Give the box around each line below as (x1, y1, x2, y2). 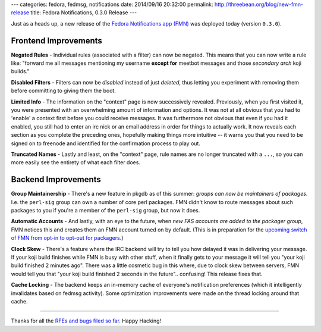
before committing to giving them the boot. (11, 87, 116, 95)
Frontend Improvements (11, 36, 102, 46)
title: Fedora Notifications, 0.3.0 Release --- (30, 9, 137, 16)
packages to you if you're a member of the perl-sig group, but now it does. (11, 207, 200, 214)
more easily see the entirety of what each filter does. (11, 159, 141, 166)
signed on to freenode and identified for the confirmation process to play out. (11, 140, 200, 147)
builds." (11, 68, 30, 75)
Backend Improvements (11, 174, 101, 184)
